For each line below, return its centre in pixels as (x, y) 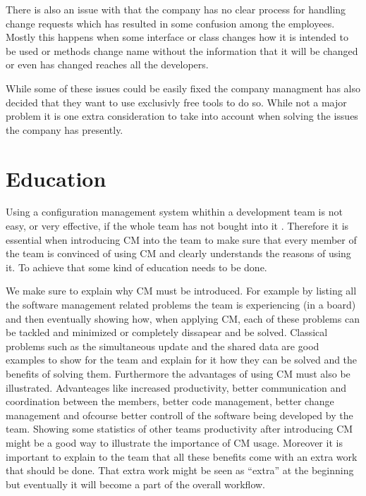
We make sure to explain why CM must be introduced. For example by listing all (181, 291)
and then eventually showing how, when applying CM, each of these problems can (183, 318)
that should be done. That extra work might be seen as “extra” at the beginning (180, 470)
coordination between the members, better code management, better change (170, 401)
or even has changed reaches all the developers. (107, 64)
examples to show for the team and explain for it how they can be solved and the (182, 360)
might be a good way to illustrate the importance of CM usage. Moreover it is (174, 442)
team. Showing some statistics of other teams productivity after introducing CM (179, 429)
